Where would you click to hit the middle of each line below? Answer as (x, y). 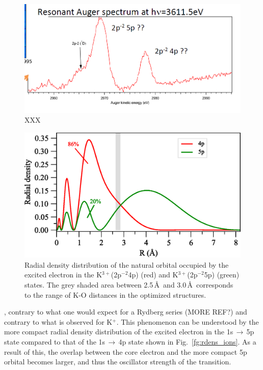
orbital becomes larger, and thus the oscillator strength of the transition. (118, 362)
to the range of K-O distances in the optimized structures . (115, 294)
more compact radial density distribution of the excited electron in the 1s (119, 332)
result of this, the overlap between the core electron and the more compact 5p (126, 351)
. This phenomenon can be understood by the (188, 321)
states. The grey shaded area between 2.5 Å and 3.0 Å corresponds (129, 284)
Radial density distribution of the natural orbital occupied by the (127, 264)
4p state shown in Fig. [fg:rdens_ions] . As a (187, 341)
